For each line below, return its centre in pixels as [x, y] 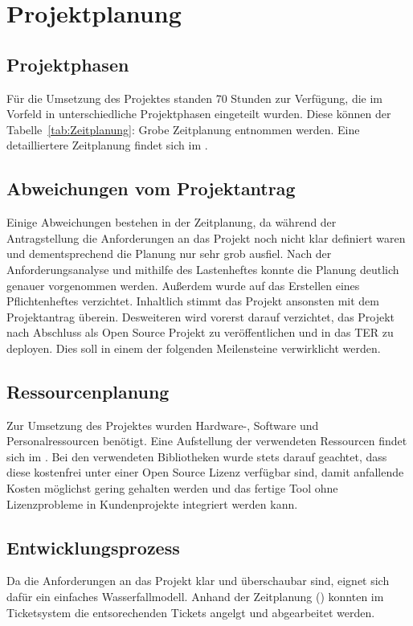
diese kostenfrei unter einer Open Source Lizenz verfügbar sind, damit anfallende [205, 472]
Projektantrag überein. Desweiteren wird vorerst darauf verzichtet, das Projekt [201, 316]
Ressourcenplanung [88, 391]
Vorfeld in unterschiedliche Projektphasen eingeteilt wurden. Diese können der [199, 114]
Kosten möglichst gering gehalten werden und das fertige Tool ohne [172, 488]
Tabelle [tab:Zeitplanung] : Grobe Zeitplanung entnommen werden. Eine [183, 129]
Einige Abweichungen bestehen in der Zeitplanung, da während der [172, 222]
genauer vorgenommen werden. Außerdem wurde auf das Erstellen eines [183, 285]
